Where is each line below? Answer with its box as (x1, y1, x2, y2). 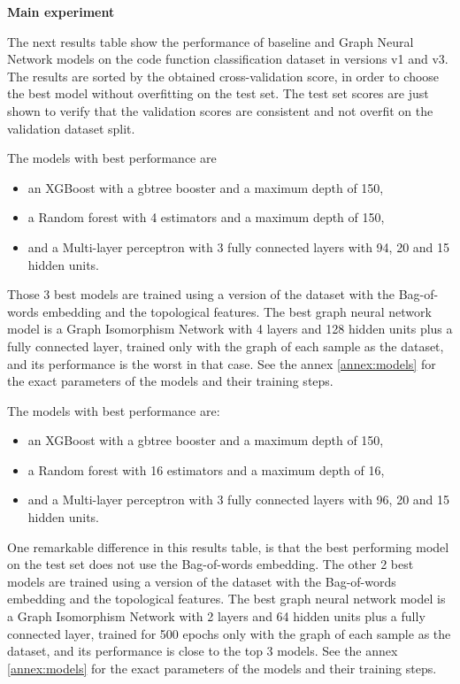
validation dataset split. (7, 119, 135, 137)
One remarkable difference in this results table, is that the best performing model (7, 537, 449, 556)
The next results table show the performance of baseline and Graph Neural (7, 32, 414, 50)
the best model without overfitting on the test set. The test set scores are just (7, 84, 429, 103)
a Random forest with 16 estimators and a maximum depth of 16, (27, 460, 385, 479)
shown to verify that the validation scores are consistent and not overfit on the (7, 101, 433, 119)
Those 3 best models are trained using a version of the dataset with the (7, 285, 395, 304)
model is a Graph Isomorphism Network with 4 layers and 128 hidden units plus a (7, 319, 453, 338)
